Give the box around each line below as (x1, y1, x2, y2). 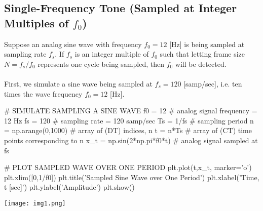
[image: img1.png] (4, 199, 66, 207)
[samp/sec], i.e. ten (183, 78, 242, 89)
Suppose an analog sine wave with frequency (4, 38, 142, 49)
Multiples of (4, 15, 69, 30)
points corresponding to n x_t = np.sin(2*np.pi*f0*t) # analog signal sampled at (4, 135, 258, 145)
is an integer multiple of (74, 49, 149, 59)
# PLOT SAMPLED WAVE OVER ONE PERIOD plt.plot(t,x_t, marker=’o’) (4, 162, 252, 173)
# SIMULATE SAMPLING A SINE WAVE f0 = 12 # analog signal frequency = (4, 105, 257, 116)
